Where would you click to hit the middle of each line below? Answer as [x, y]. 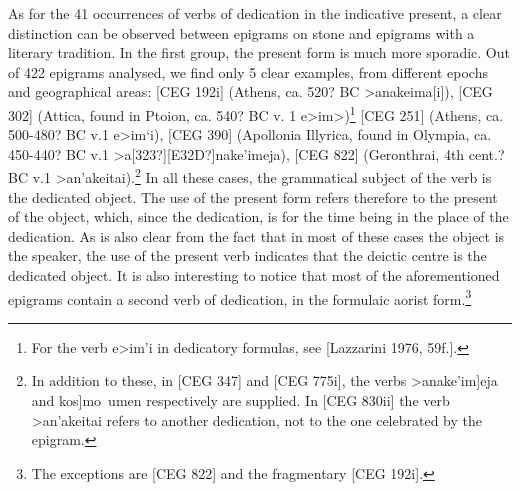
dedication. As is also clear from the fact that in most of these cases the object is [256, 235]
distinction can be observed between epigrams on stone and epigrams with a [241, 32]
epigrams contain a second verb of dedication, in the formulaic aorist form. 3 [240, 297]
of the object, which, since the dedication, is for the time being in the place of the [258, 216]
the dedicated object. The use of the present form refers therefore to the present [253, 196]
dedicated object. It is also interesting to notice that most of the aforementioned [254, 275]
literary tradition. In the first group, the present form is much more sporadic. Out [259, 52]
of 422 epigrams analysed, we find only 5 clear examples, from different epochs [248, 71]
